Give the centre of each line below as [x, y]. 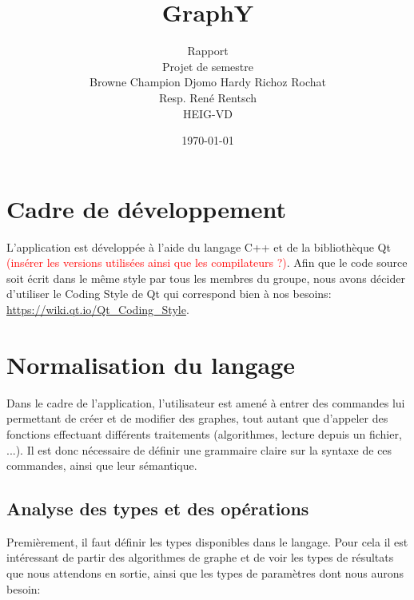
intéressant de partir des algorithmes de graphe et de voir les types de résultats [200, 557]
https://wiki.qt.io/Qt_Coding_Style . [98, 309]
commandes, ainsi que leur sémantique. [102, 465]
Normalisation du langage [151, 364]
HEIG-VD [208, 113]
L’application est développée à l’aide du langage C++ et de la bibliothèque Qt [199, 246]
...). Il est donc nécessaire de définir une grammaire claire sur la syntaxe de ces [199, 449]
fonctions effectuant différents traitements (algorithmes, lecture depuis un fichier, [204, 433]
